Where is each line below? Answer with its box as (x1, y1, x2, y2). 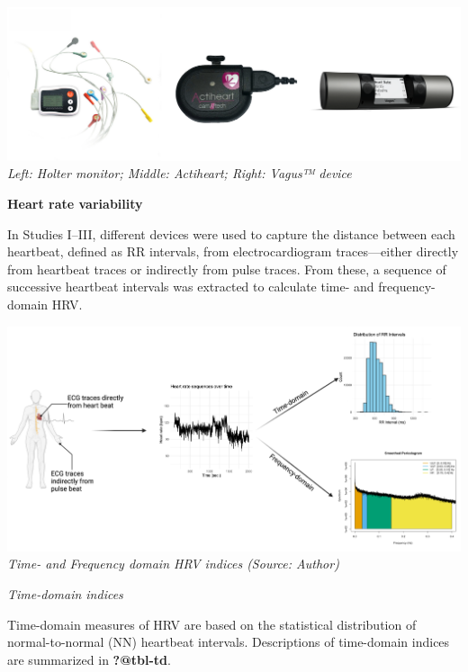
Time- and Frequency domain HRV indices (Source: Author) (7, 554, 339, 573)
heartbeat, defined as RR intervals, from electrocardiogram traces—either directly (7, 242, 459, 261)
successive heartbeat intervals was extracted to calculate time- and (7, 277, 374, 296)
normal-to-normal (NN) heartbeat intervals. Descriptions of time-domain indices (7, 632, 450, 651)
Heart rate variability (7, 193, 143, 212)
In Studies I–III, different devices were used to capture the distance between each (7, 224, 455, 243)
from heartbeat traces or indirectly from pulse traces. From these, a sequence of (7, 259, 446, 278)
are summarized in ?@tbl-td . (7, 650, 171, 668)
